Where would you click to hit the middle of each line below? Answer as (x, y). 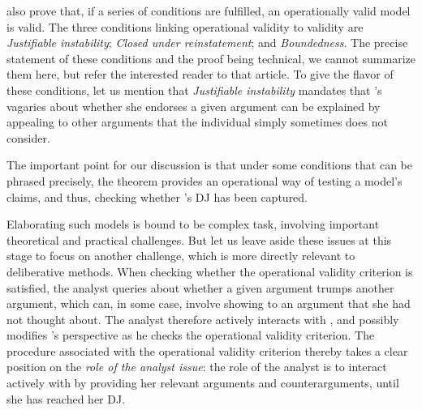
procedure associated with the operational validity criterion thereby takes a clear (207, 350)
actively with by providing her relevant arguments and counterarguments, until (203, 383)
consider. (28, 137)
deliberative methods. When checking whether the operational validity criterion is (210, 271)
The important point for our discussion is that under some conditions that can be (209, 165)
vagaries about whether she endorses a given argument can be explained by (194, 106)
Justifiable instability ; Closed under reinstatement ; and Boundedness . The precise (207, 43)
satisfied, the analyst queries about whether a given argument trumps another (200, 287)
